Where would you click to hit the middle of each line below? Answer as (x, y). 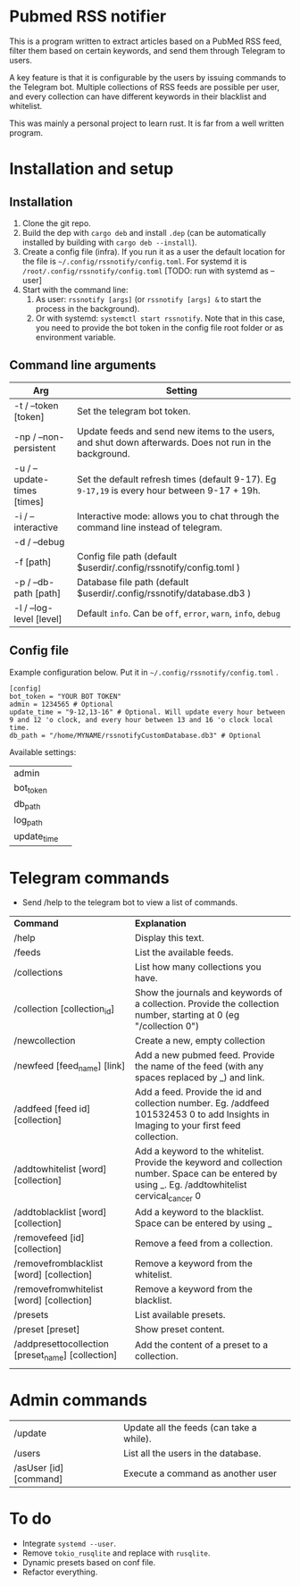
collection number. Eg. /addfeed (202, 1103)
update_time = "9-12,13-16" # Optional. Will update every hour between (147, 712)
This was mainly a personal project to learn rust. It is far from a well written (147, 123)
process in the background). (87, 308)
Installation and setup (92, 169)
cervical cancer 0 (168, 1197)
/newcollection (45, 1041)
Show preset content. (180, 1330)
